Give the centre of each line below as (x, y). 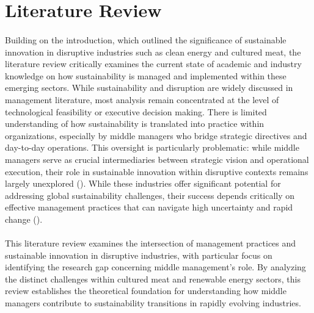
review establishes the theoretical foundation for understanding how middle (146, 291)
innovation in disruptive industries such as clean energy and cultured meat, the (153, 52)
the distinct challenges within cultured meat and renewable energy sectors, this (153, 279)
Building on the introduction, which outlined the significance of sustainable (146, 39)
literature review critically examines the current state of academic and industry (153, 64)
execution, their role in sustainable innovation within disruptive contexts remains (157, 171)
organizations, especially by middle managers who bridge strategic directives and (156, 135)
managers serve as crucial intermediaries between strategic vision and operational (157, 159)
